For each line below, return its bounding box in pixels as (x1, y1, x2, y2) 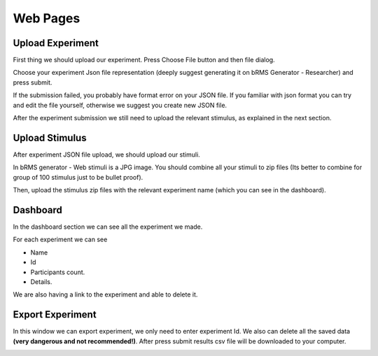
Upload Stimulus (13, 131, 87, 143)
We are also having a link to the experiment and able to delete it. (13, 290, 198, 299)
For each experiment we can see (13, 235, 108, 244)
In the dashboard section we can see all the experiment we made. (13, 222, 203, 231)
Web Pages (13, 10, 80, 26)
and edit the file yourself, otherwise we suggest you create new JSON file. (13, 101, 227, 109)
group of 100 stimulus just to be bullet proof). (13, 173, 143, 181)
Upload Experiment (13, 37, 99, 49)
